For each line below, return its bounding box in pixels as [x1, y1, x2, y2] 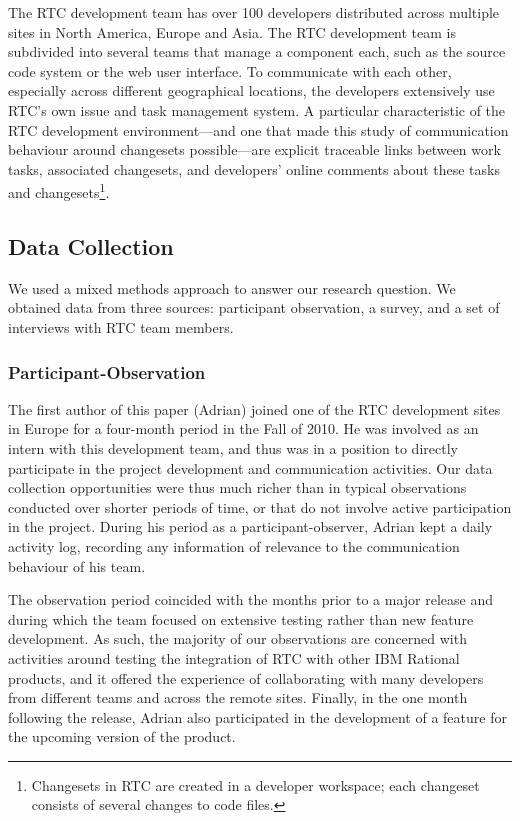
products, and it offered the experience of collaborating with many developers [8, 667, 484, 688]
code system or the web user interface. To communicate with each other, [8, 60, 452, 81]
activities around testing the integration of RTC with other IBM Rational [8, 647, 460, 668]
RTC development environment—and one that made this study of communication [8, 119, 509, 140]
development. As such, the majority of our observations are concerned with [8, 628, 467, 649]
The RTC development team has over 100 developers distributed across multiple [8, 2, 500, 22]
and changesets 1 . [8, 179, 110, 202]
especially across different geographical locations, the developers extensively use [8, 80, 495, 101]
